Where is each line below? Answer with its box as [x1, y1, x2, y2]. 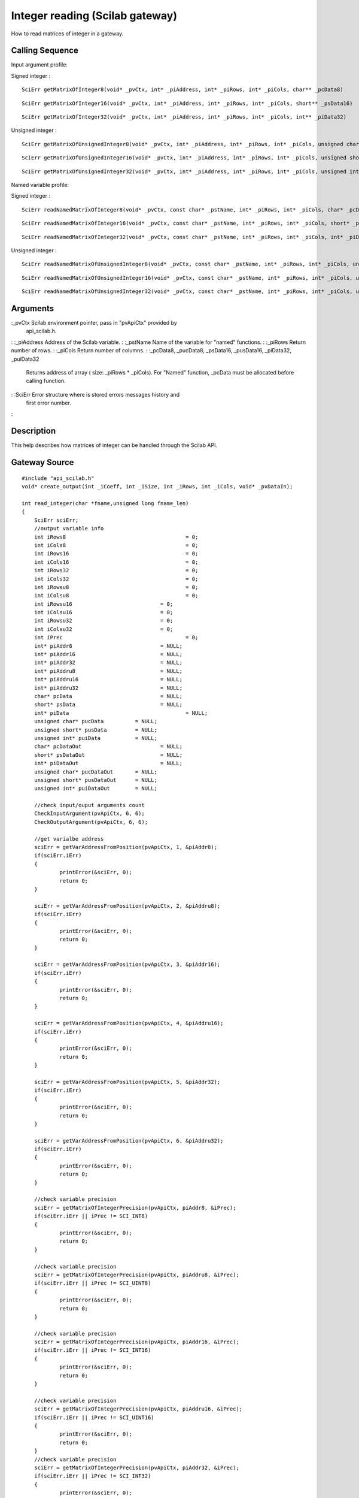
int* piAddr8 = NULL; [34, 642, 182, 650]
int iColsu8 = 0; [34, 592, 199, 599]
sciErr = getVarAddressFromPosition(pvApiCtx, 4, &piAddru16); [34, 1020, 224, 1027]
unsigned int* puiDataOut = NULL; [34, 785, 158, 792]
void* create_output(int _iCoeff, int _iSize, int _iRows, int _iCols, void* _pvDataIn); [22, 483, 293, 490]
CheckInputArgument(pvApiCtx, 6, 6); [34, 810, 145, 817]
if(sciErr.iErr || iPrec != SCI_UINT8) [34, 1280, 151, 1286]
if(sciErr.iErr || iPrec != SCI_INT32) [34, 1473, 151, 1479]
